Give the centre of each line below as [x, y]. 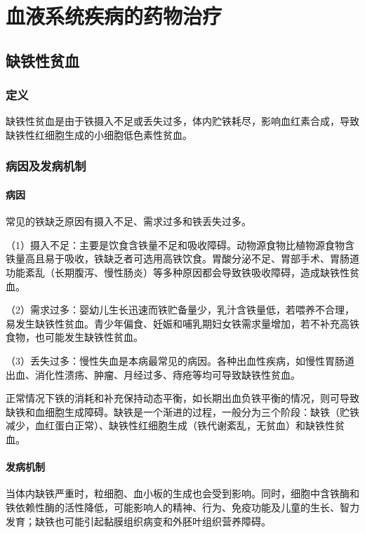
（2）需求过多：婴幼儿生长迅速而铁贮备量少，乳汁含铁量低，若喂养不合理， [180, 310]
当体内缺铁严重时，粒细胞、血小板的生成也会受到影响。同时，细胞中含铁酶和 [182, 493]
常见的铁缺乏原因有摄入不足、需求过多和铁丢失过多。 [128, 221]
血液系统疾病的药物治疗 [114, 16]
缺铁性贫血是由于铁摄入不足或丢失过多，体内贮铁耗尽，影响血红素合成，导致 [182, 121]
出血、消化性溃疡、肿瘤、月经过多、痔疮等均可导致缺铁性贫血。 [153, 374]
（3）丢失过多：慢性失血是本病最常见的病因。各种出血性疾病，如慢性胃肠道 [180, 360]
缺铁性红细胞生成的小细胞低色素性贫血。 [99, 134]
